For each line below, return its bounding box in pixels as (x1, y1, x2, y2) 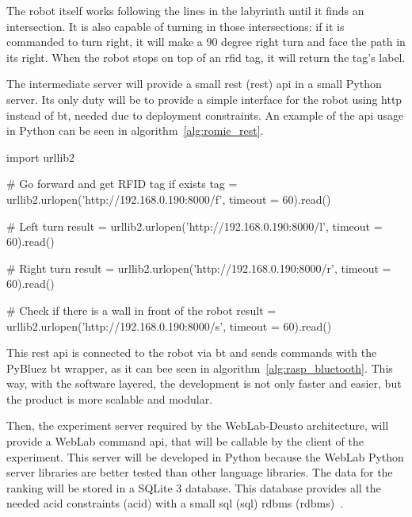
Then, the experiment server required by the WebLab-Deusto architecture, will (6, 417, 389, 434)
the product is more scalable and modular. (6, 390, 213, 407)
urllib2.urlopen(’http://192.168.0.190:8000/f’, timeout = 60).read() (6, 190, 331, 207)
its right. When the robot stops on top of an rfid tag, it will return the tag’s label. (6, 48, 406, 65)
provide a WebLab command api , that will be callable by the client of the (6, 433, 364, 450)
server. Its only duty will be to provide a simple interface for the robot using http (6, 90, 402, 107)
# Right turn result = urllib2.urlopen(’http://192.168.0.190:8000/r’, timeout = (6, 259, 391, 276)
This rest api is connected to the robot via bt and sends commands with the (6, 344, 377, 361)
